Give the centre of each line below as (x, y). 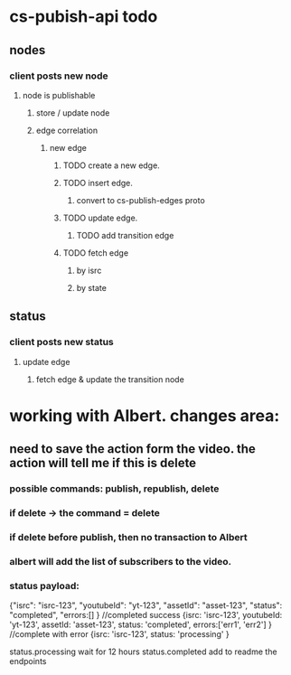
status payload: (44, 586)
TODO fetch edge (96, 253)
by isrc (89, 270)
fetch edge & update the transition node (110, 379)
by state (91, 287)
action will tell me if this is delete (103, 463)
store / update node (73, 112)
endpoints (28, 661)
